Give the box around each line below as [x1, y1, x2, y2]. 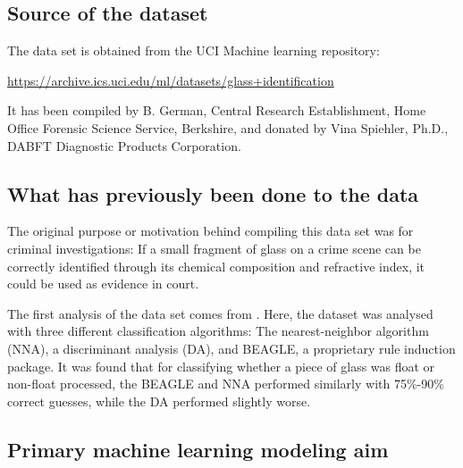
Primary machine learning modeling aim [7, 435, 389, 463]
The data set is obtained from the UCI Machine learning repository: [7, 41, 380, 60]
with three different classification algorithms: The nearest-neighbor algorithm [7, 322, 429, 340]
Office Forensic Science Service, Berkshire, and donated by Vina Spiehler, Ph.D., [7, 118, 449, 137]
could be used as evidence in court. [7, 274, 199, 293]
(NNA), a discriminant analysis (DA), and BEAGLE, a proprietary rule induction [7, 338, 456, 357]
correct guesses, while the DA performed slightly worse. [7, 391, 311, 410]
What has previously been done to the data [7, 180, 419, 207]
